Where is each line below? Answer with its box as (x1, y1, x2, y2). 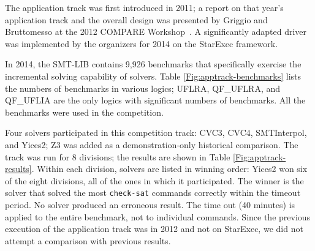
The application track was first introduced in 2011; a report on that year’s (5, 1, 284, 13)
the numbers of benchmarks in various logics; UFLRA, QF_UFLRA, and (5, 81, 281, 94)
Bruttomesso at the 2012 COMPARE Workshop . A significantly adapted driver (5, 25, 307, 38)
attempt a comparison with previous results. (5, 234, 171, 247)
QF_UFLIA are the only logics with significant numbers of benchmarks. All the (5, 94, 306, 107)
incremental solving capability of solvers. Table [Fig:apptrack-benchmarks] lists (5, 69, 302, 82)
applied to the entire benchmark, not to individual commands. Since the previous (5, 210, 311, 223)
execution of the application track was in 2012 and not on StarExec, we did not (5, 222, 303, 235)
